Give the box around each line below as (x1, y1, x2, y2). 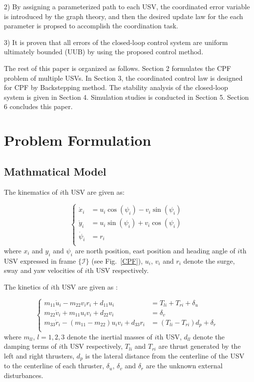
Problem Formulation (4, 130, 151, 150)
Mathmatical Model (4, 163, 106, 179)
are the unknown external (146, 360, 223, 371)
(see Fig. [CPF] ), (91, 255, 143, 266)
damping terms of (4, 341, 57, 351)
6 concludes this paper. (4, 101, 73, 112)
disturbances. (4, 370, 43, 380)
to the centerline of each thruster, (4, 360, 105, 371)
